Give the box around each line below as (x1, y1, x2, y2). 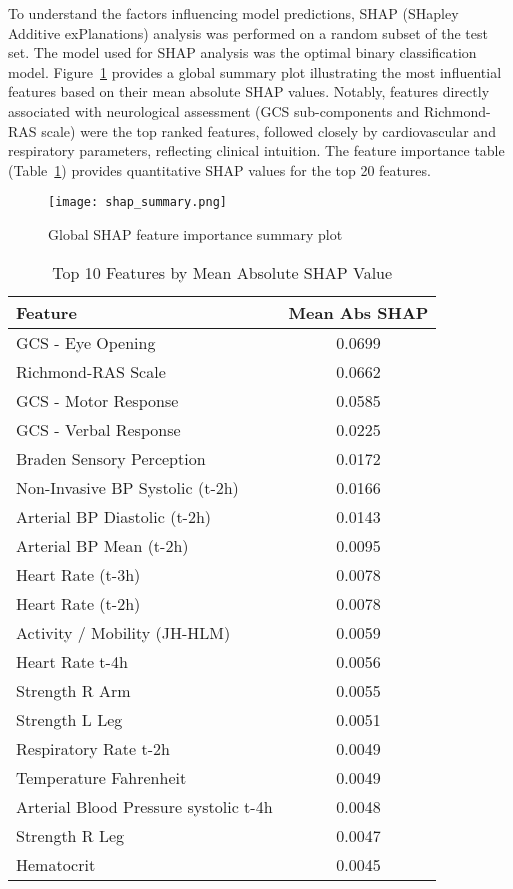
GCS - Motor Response (16, 388, 179, 412)
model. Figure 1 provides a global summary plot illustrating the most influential (8, 61, 502, 82)
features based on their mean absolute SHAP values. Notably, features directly (8, 81, 490, 102)
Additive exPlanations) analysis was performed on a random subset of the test (8, 22, 488, 43)
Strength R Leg (16, 823, 125, 847)
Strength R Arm (16, 678, 131, 702)
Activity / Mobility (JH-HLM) (16, 620, 231, 644)
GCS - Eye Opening (16, 330, 156, 354)
